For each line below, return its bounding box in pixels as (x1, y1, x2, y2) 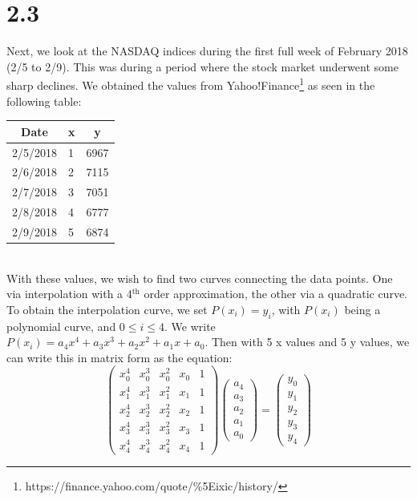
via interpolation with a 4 (6, 285, 132, 302)
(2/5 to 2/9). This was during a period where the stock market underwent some (6, 58, 399, 75)
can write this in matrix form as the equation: (6, 349, 233, 365)
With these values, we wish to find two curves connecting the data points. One (6, 269, 393, 286)
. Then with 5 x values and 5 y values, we (204, 333, 410, 350)
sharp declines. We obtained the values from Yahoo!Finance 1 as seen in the (6, 75, 375, 93)
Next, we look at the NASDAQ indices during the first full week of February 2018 (6, 42, 408, 59)
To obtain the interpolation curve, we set (6, 300, 208, 317)
